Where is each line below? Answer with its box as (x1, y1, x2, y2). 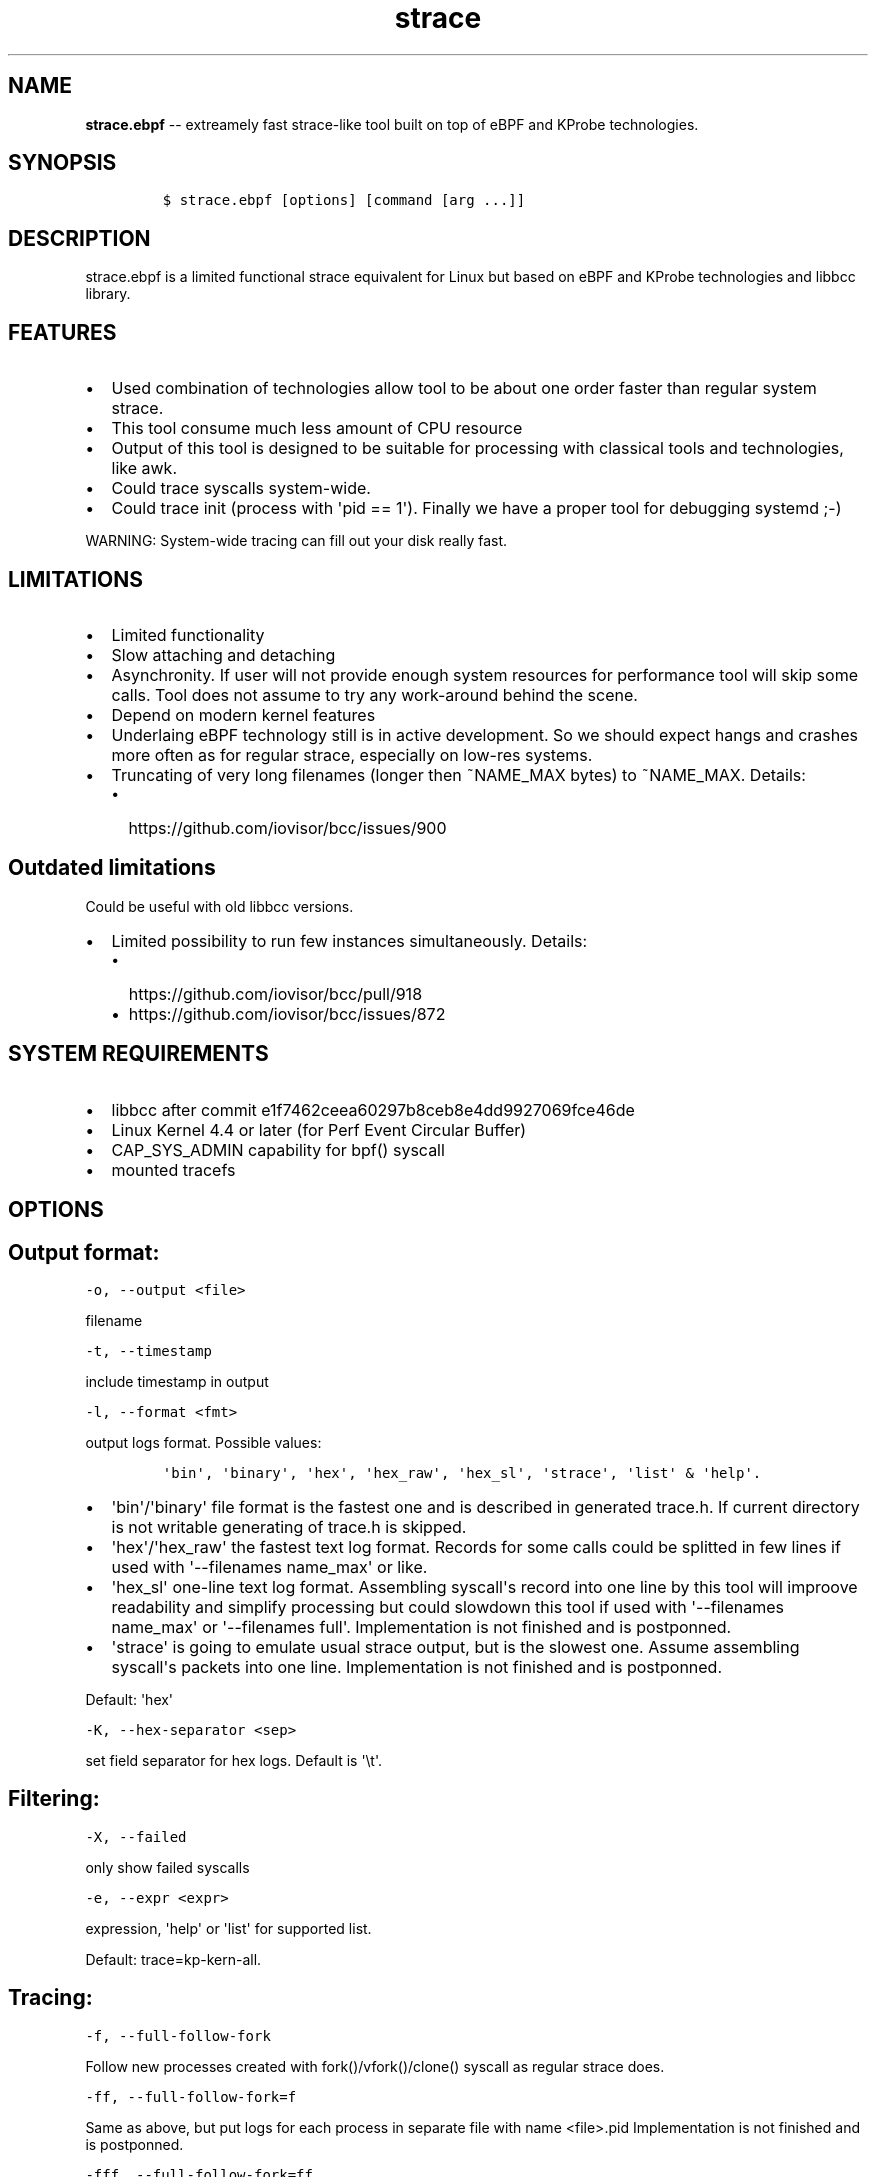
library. (85, 285, 131, 303)
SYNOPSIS (8, 150, 117, 176)
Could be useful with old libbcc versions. (85, 897, 354, 915)
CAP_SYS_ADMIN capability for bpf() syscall (111, 1139, 445, 1160)
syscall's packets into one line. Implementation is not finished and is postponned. (111, 1656, 723, 1677)
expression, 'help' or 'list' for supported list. (85, 1919, 372, 1937)
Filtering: (8, 1786, 100, 1812)
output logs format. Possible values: (85, 1433, 322, 1451)
